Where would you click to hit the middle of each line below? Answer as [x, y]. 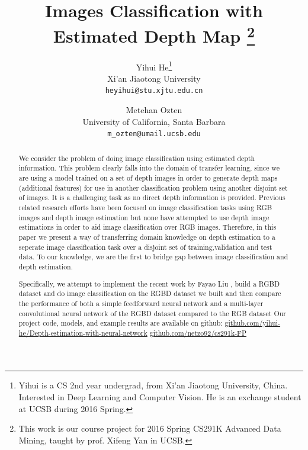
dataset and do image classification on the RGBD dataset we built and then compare [150, 293]
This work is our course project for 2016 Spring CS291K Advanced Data [150, 428]
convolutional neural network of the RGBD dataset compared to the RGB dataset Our [152, 313]
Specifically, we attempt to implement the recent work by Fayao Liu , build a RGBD [149, 283]
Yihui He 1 [154, 66]
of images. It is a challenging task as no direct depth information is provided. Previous [152, 197]
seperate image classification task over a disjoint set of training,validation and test [145, 247]
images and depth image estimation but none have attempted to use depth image [144, 217]
